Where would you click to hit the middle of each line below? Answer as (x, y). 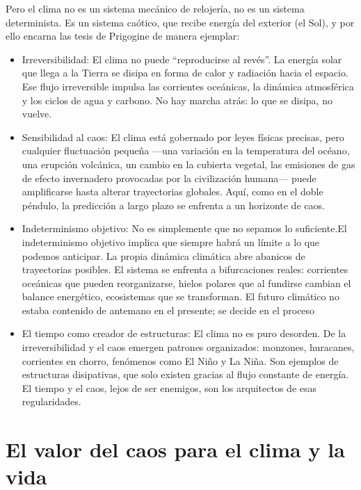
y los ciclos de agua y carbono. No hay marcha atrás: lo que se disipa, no (177, 100)
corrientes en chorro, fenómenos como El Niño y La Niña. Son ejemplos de (180, 360)
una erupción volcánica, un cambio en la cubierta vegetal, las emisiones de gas (188, 164)
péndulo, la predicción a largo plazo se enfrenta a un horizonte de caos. (173, 205)
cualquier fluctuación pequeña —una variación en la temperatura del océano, (186, 150)
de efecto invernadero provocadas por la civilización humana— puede (169, 178)
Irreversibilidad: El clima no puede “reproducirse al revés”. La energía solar (182, 59)
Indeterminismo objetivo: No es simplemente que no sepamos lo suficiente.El (184, 228)
